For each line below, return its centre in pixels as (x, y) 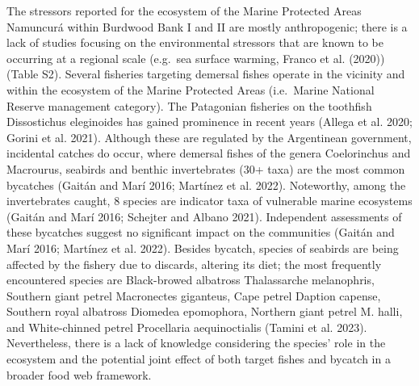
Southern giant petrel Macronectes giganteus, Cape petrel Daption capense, (194, 295)
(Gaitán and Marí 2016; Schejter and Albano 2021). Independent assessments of (204, 216)
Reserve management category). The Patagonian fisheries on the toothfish (189, 105)
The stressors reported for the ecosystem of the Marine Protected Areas (184, 10)
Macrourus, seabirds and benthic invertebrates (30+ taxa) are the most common (206, 168)
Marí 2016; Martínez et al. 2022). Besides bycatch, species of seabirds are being (203, 248)
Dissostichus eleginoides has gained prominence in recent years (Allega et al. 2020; (209, 122)
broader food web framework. (79, 374)
